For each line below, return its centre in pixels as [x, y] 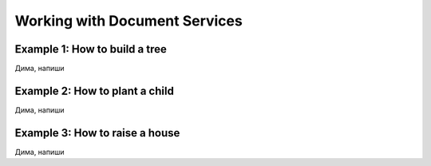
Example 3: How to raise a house [97, 133]
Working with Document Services [129, 21]
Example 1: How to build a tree [91, 49]
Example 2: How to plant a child [95, 91]
